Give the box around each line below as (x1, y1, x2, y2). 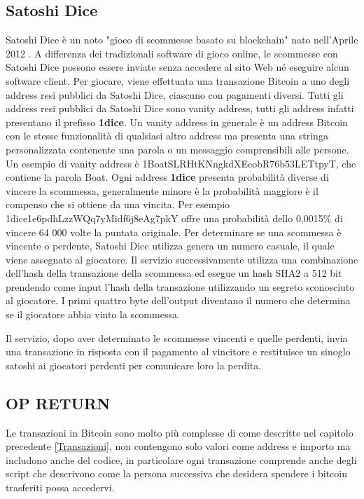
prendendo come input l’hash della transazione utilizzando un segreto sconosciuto (6, 279, 355, 294)
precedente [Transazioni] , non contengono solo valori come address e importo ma (6, 439, 351, 453)
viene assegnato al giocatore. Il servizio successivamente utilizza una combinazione (6, 252, 358, 266)
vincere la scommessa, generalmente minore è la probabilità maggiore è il (6, 183, 318, 198)
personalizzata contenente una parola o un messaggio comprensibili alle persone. (6, 142, 349, 156)
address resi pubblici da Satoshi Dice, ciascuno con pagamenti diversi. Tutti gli (6, 87, 344, 102)
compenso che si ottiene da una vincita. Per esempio (6, 197, 230, 212)
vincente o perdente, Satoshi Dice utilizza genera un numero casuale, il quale (6, 238, 335, 253)
